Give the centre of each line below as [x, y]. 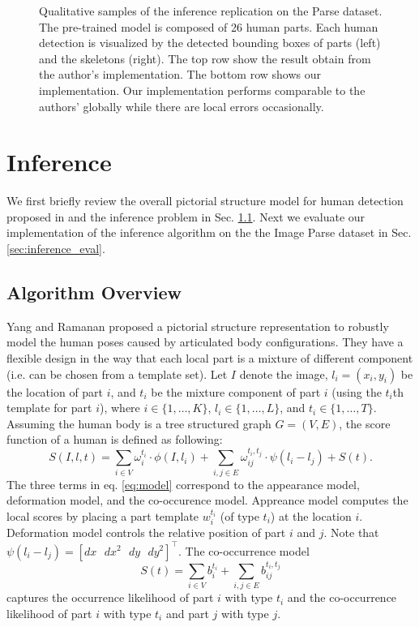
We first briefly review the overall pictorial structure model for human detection [205, 201]
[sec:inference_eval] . [56, 249]
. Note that [351, 533]
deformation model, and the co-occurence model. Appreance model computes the [207, 500]
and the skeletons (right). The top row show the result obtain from [205, 58]
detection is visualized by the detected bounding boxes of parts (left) [210, 43]
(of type [239, 515]
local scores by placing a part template [103, 515]
